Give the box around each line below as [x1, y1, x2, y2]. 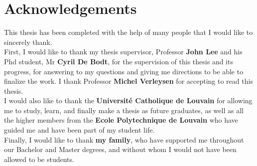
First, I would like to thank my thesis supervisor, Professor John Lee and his [4, 46, 243, 57]
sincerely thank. [4, 36, 52, 47]
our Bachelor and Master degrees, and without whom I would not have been [4, 144, 237, 155]
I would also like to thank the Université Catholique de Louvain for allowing [4, 95, 253, 106]
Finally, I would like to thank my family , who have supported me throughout [4, 134, 244, 145]
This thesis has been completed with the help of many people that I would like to [4, 27, 253, 37]
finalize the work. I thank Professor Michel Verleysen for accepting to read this [4, 76, 253, 86]
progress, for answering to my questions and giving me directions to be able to [4, 66, 244, 76]
